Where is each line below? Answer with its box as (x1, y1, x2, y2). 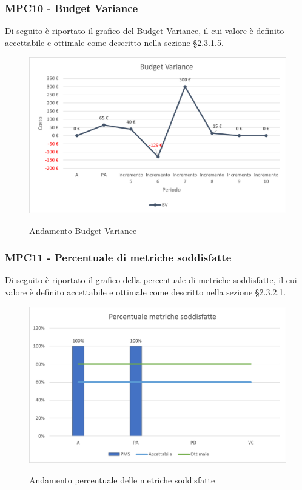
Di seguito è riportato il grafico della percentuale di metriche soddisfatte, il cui (5, 274, 297, 286)
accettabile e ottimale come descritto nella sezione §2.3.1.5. (5, 36, 224, 49)
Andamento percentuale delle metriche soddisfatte (29, 473, 215, 486)
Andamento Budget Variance (29, 224, 137, 237)
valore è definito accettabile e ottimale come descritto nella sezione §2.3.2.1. (5, 285, 286, 298)
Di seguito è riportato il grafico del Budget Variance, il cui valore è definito (5, 24, 284, 37)
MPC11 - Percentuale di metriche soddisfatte (5, 250, 232, 265)
